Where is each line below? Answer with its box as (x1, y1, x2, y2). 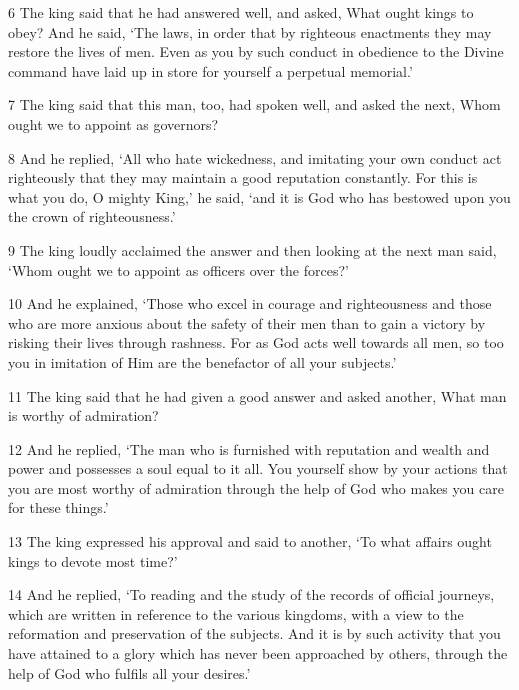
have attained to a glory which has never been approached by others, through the (8, 643, 508, 664)
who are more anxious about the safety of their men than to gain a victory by (8, 312, 486, 333)
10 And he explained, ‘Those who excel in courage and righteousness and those (8, 293, 492, 314)
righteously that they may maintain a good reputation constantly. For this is (8, 167, 478, 188)
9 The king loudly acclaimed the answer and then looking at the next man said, (8, 239, 497, 260)
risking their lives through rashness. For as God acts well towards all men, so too (8, 332, 504, 353)
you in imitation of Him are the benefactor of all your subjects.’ (8, 351, 397, 372)
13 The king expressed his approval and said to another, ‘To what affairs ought (8, 531, 492, 552)
